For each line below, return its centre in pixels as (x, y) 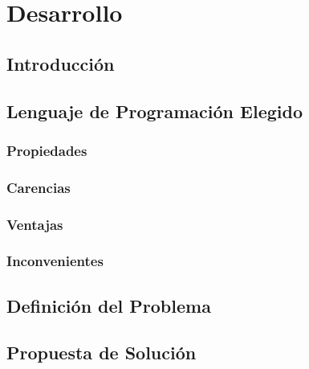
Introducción (61, 63)
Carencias (39, 187)
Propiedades (47, 150)
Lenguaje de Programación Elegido (154, 111)
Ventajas (35, 224)
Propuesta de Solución (102, 353)
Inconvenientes (55, 261)
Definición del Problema (109, 305)
